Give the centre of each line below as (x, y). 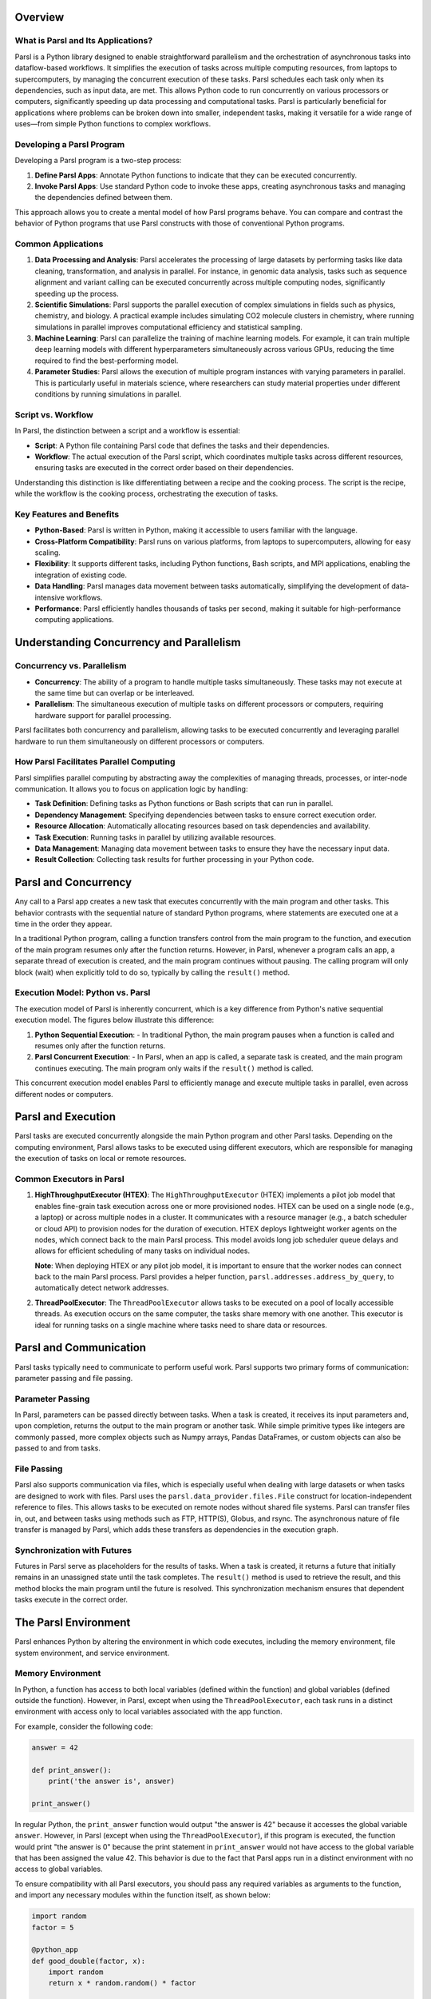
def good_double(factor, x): (89, 1961)
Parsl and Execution (65, 1117)
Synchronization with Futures (73, 1550)
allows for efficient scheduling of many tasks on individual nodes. (142, 1251)
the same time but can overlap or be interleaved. (115, 692)
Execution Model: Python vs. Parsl (83, 993)
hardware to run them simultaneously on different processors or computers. (140, 741)
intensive (50, 597)
